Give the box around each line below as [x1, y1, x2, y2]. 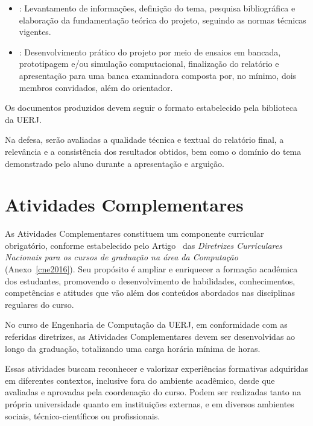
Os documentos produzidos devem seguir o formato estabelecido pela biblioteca [5, 101, 298, 114]
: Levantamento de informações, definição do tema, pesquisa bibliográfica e [19, 2, 296, 14]
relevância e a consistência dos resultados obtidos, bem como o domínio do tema [5, 145, 302, 157]
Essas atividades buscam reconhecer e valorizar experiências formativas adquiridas [5, 362, 309, 375]
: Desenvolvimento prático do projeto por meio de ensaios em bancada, [19, 45, 281, 58]
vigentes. [19, 25, 51, 38]
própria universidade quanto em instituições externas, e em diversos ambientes [5, 397, 294, 410]
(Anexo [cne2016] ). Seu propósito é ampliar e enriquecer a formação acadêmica [5, 263, 298, 275]
